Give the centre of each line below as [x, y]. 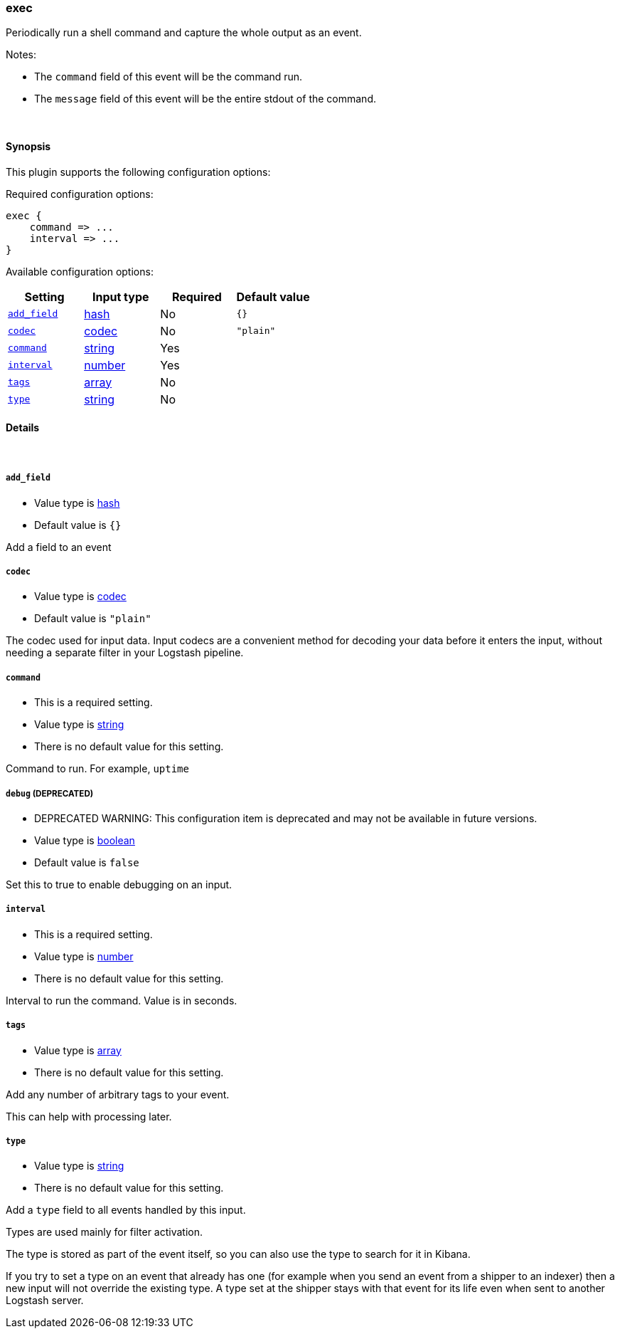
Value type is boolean [85, 840]
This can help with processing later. [89, 1116]
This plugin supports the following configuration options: [138, 172]
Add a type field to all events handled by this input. [126, 1210]
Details [23, 428]
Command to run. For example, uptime [97, 769]
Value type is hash [77, 503]
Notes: [21, 55]
